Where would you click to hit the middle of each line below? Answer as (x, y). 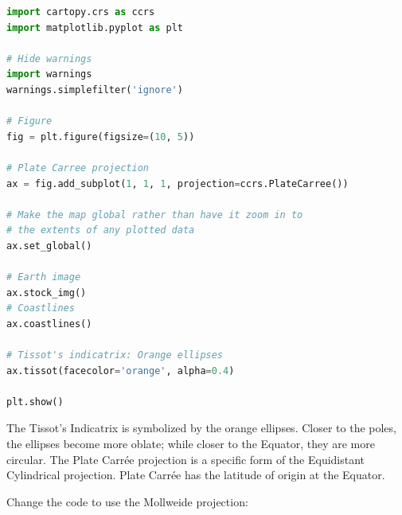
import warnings (49, 74)
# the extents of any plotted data (101, 230)
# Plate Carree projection (78, 168)
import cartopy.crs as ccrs (81, 12)
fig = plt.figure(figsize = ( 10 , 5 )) (101, 137)
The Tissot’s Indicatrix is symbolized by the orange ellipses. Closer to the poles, (201, 428)
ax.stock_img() (47, 293)
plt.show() (35, 402)
